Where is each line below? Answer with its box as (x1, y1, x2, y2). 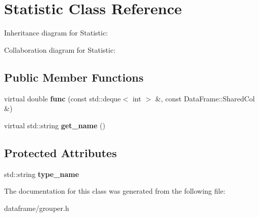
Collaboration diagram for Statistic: (4, 44, 116, 55)
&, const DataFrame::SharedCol (155, 93, 255, 103)
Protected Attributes (4, 144, 117, 160)
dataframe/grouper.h (4, 202, 69, 213)
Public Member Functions (4, 69, 143, 85)
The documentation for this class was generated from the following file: (4, 186, 225, 196)
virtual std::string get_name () (4, 120, 105, 130)
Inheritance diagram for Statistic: (4, 27, 108, 38)
